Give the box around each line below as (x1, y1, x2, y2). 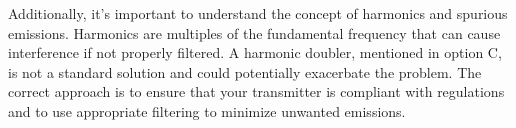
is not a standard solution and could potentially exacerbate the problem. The (8, 61, 482, 82)
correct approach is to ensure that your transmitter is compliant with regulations (8, 81, 505, 102)
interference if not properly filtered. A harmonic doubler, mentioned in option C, (8, 42, 502, 63)
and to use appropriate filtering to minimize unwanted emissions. (8, 100, 406, 121)
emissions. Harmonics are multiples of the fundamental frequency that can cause (8, 22, 501, 43)
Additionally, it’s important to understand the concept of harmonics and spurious (8, 3, 508, 23)
